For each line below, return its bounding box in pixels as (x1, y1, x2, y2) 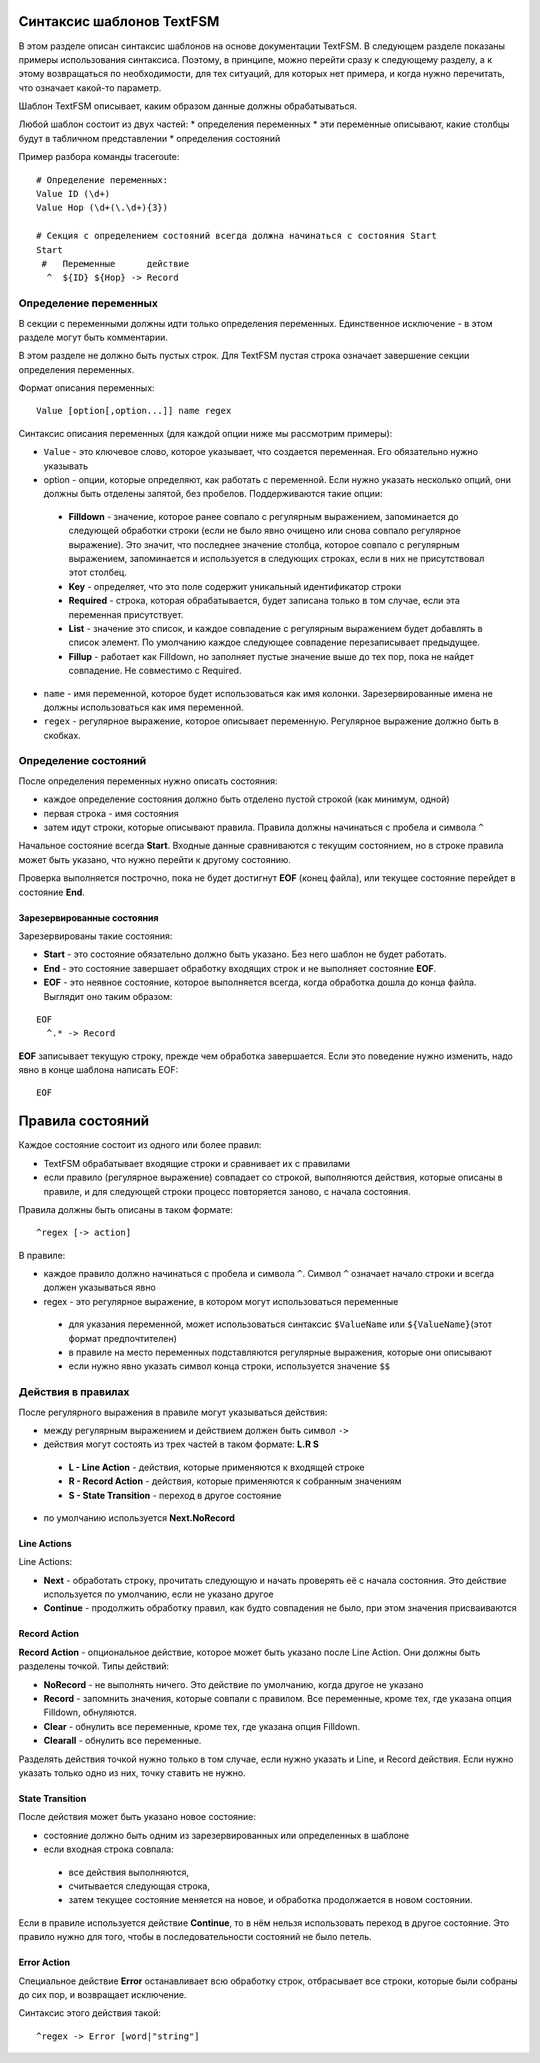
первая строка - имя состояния (43, 807, 179, 819)
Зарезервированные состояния (18, 911, 159, 924)
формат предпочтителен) (68, 1332, 177, 1344)
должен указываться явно (43, 1281, 157, 1294)
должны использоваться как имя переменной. (43, 701, 244, 713)
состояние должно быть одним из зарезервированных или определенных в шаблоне (43, 1829, 410, 1841)
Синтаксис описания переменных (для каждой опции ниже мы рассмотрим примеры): (18, 427, 393, 439)
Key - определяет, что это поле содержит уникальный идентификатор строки (68, 580, 402, 592)
